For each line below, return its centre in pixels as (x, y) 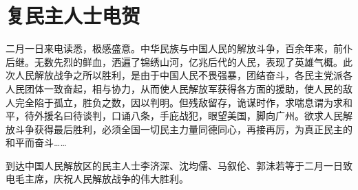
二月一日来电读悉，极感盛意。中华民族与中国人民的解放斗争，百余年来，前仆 (179, 48)
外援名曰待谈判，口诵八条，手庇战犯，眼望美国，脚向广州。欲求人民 (188, 116)
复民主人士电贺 (73, 15)
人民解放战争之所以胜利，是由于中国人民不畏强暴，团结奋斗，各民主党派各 (183, 75)
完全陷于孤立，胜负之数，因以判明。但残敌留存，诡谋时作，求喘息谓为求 (179, 102)
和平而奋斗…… (36, 142)
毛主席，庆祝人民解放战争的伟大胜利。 (102, 179)
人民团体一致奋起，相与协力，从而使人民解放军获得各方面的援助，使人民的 (174, 88)
